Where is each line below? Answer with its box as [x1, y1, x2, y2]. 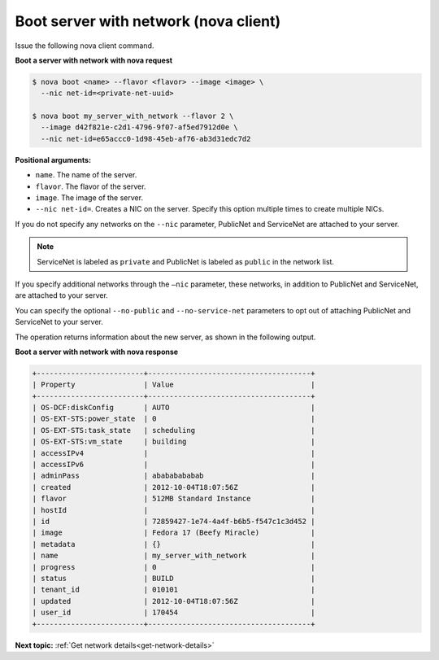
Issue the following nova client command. [15, 41, 154, 50]
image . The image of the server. [35, 193, 144, 203]
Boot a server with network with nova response [15, 347, 179, 356]
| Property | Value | [32, 380, 315, 390]
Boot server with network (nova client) [15, 12, 281, 30]
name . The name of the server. [35, 170, 137, 180]
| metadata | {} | [32, 540, 315, 549]
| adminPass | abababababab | [32, 471, 315, 480]
